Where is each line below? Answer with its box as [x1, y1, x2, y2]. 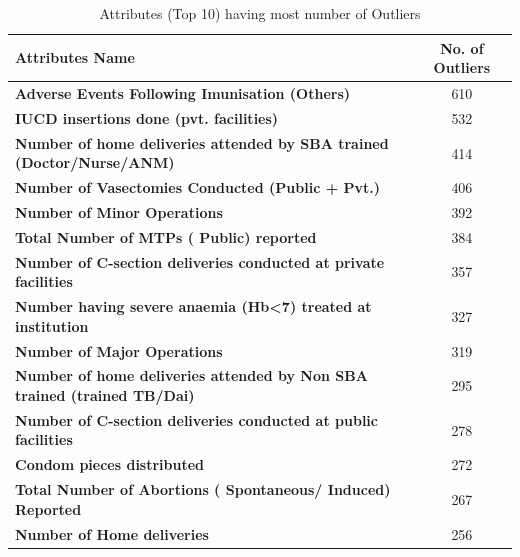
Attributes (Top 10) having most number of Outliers [99, 3, 421, 23]
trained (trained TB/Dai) [15, 385, 195, 405]
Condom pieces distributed [15, 454, 205, 475]
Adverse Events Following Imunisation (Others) [15, 83, 351, 104]
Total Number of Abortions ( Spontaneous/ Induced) [15, 479, 391, 500]
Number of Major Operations [15, 340, 223, 361]
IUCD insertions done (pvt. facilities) [15, 107, 279, 128]
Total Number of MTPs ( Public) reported [15, 226, 317, 247]
